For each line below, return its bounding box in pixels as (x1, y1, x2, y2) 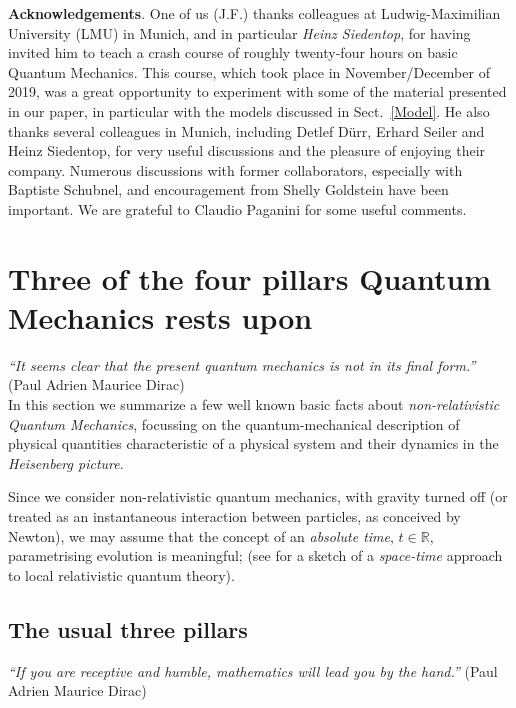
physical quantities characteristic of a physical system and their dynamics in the (8, 433, 499, 454)
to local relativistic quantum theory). (8, 564, 235, 585)
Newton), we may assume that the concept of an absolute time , (8, 525, 394, 546)
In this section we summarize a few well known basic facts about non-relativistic (8, 394, 500, 415)
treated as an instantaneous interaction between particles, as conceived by (8, 506, 461, 526)
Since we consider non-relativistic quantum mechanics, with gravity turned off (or (8, 486, 508, 507)
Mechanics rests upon (8, 296, 313, 337)
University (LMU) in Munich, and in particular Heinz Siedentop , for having (8, 22, 471, 43)
